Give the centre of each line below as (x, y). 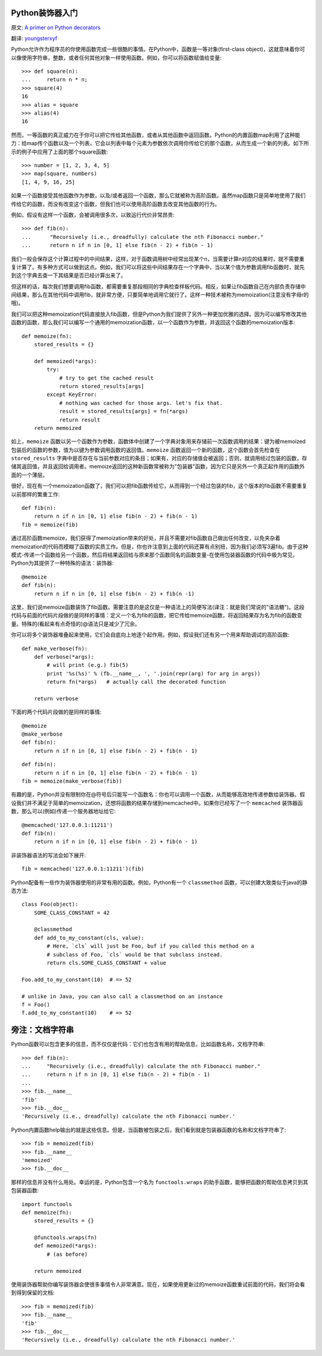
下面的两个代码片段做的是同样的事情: (56, 712)
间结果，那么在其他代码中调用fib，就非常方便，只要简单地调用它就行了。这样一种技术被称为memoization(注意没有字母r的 (160, 295)
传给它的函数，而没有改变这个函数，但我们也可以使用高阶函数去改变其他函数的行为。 (115, 204)
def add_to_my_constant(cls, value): (89, 938)
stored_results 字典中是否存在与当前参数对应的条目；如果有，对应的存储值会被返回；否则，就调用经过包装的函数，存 (159, 458)
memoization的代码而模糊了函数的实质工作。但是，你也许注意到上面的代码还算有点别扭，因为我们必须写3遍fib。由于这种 (160, 546)
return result (80, 420)
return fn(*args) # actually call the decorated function (136, 682)
